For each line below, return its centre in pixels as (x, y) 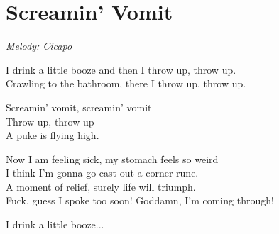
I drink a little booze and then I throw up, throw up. (121, 69)
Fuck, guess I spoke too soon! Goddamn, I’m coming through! (140, 200)
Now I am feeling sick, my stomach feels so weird (112, 158)
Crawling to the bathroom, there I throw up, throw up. (126, 83)
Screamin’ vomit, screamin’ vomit (79, 107)
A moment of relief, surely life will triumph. (101, 186)
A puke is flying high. (53, 135)
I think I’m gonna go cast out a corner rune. (102, 173)
